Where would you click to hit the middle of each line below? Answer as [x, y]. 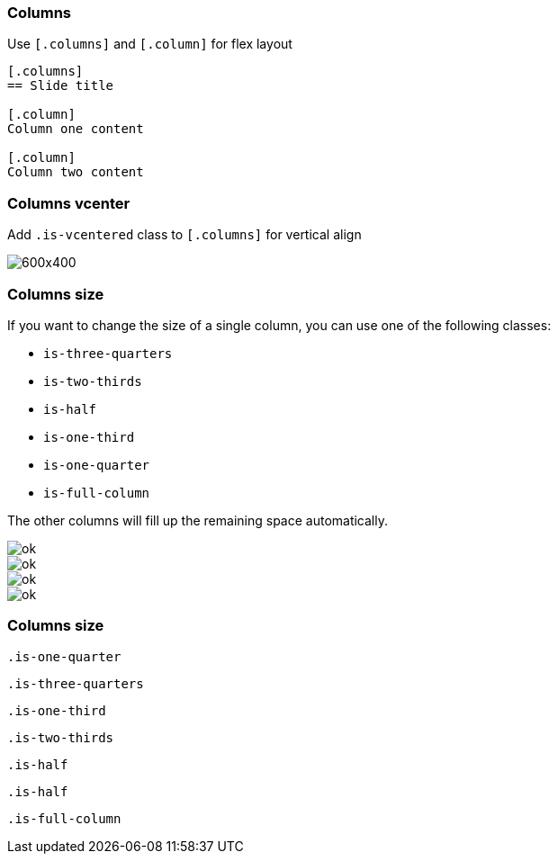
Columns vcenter [69, 203]
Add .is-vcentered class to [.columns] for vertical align [184, 235]
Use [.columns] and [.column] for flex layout [150, 44]
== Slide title [61, 86]
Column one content [76, 129]
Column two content [76, 172]
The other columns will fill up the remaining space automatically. [198, 520]
